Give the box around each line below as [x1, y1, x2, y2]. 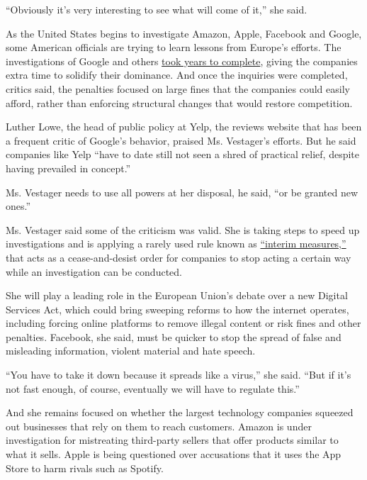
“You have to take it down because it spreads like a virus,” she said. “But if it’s [6, 367, 351, 382]
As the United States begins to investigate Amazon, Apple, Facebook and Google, [6, 26, 362, 40]
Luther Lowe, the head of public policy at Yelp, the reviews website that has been [6, 119, 362, 134]
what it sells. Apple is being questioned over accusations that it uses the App [6, 447, 341, 462]
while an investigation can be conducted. [6, 264, 182, 279]
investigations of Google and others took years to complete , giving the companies [6, 53, 358, 68]
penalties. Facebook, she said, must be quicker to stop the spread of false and [6, 329, 341, 344]
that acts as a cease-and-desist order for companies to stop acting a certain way [6, 250, 351, 264]
